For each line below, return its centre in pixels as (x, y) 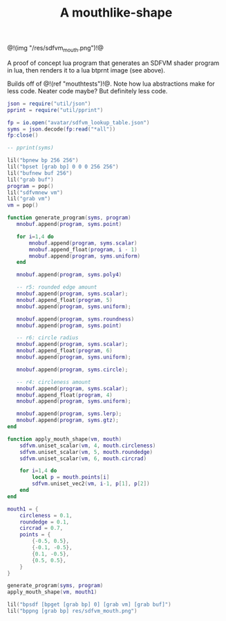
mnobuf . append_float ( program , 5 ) (64, 300)
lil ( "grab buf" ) (30, 180)
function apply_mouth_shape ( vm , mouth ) (65, 439)
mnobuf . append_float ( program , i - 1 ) (83, 249)
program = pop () (30, 186)
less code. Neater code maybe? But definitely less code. (87, 90)
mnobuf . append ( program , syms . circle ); (72, 370)
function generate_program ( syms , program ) (69, 218)
